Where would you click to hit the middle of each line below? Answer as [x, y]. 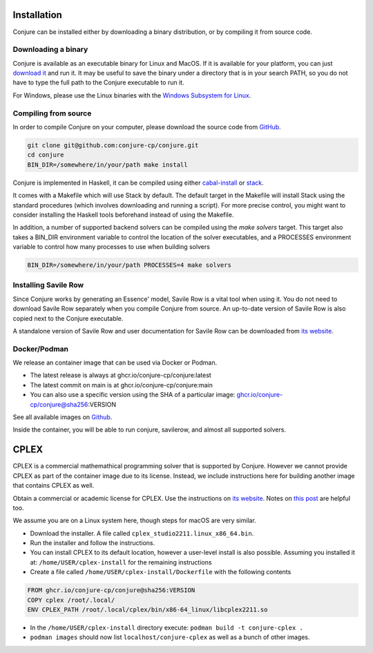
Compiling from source [52, 113]
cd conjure [46, 155]
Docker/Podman [41, 349]
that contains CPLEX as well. [54, 486]
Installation [37, 15]
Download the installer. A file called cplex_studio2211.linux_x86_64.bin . [142, 533]
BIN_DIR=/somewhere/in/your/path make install [107, 165]
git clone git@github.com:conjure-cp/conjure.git [113, 145]
